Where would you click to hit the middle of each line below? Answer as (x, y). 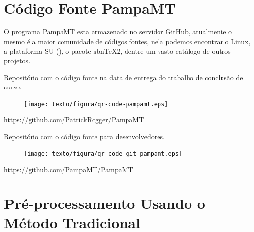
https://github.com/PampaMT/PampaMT (69, 169)
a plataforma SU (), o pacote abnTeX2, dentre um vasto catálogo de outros (117, 51)
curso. (13, 87)
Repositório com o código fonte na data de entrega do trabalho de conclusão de (124, 77)
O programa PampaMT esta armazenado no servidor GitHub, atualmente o (118, 32)
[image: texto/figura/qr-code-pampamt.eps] (96, 104)
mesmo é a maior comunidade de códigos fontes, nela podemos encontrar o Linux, (127, 41)
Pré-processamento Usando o (105, 203)
